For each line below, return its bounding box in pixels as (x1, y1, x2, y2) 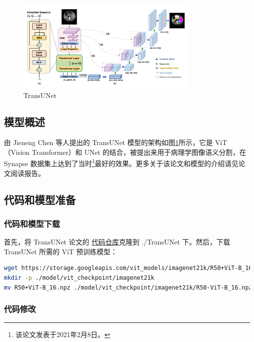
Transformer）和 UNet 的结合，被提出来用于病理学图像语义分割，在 (32, 147, 247, 157)
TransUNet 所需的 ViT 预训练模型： (4, 246, 117, 256)
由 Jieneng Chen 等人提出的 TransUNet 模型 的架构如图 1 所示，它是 (4, 137, 213, 147)
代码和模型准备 (4, 192, 76, 207)
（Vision (4, 147, 30, 157)
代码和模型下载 (4, 217, 60, 229)
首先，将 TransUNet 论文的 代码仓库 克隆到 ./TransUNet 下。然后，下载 (4, 237, 231, 247)
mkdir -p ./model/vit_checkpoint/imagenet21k (4, 274, 154, 282)
